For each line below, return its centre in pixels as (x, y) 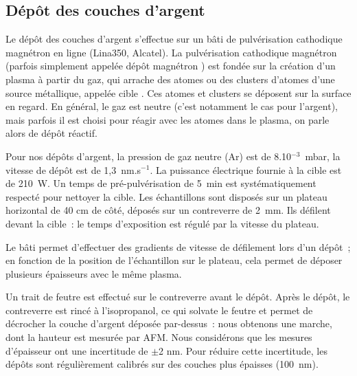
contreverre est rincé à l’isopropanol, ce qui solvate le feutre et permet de (159, 310)
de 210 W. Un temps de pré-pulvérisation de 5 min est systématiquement (161, 183)
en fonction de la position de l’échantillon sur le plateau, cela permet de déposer (174, 260)
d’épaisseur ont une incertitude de (77, 350)
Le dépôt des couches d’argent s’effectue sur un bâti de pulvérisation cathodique (174, 39)
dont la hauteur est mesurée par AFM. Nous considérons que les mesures (159, 337)
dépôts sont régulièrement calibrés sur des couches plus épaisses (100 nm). (162, 364)
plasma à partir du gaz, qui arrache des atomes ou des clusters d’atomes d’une (170, 79)
